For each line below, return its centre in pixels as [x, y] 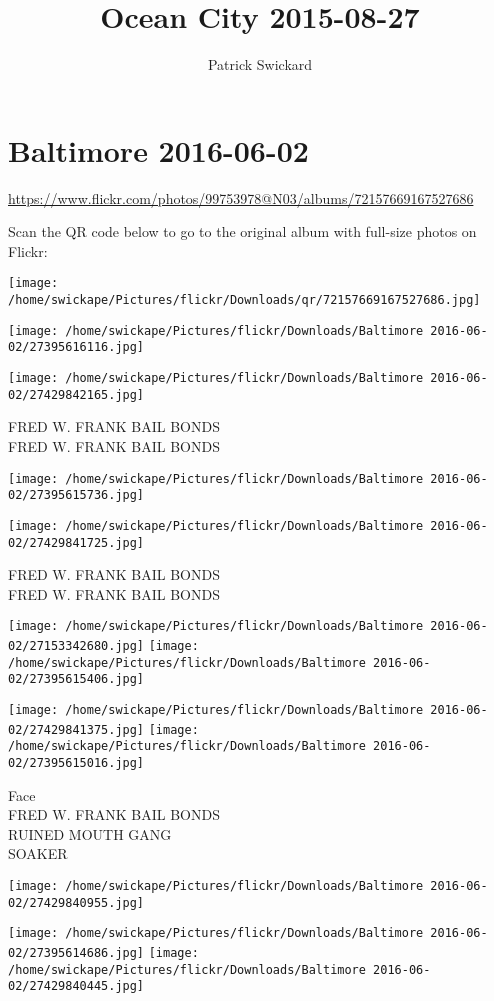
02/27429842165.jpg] [76, 394]
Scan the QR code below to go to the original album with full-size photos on [242, 231]
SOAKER [38, 853]
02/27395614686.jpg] [76, 952]
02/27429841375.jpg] [76, 729]
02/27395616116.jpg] [76, 347]
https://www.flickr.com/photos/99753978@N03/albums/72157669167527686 [241, 197]
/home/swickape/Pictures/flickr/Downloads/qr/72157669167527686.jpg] [244, 300]
